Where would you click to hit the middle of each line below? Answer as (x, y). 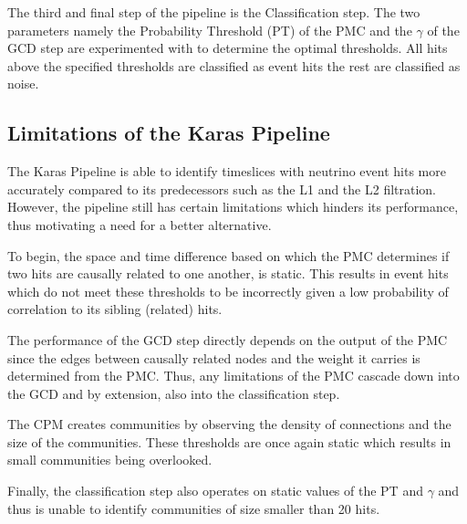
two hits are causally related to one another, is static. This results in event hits (228, 273)
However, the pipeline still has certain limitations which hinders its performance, (233, 207)
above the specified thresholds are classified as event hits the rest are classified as (234, 65)
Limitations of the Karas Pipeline (169, 133)
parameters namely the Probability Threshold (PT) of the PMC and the (210, 30)
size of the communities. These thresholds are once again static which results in (229, 441)
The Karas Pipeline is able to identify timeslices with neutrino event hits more (227, 171)
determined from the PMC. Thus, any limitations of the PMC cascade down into (233, 376)
